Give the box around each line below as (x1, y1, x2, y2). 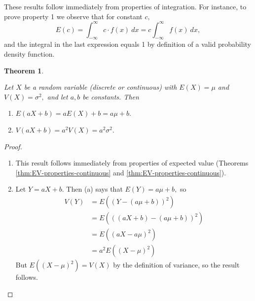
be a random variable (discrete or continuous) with (24, 82, 177, 92)
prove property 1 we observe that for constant (4, 11, 143, 21)
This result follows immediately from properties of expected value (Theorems (15, 158, 249, 168)
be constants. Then (82, 91, 139, 101)
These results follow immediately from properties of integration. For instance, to (4, 1, 247, 11)
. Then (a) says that (62, 184, 123, 194)
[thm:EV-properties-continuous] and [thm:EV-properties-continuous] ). (15, 167, 226, 177)
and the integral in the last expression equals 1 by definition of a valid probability (4, 39, 251, 49)
